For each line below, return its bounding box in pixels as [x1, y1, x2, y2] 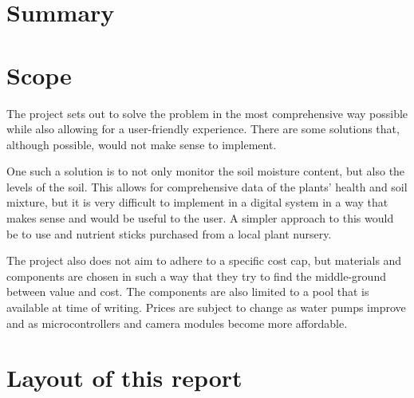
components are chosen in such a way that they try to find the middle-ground [6, 267, 386, 284]
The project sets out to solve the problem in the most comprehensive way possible [6, 104, 408, 121]
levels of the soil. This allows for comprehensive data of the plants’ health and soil [6, 178, 408, 195]
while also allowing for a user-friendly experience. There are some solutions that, [6, 120, 400, 137]
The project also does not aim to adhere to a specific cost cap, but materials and [6, 252, 402, 269]
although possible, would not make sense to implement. [6, 136, 277, 152]
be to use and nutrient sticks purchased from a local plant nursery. [6, 225, 332, 242]
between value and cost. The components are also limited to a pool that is [6, 283, 369, 300]
